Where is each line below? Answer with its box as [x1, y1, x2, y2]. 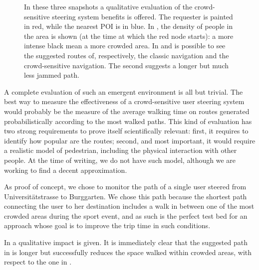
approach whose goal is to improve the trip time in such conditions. [4, 220, 211, 231]
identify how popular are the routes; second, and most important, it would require [4, 135, 256, 145]
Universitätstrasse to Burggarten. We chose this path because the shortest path [4, 191, 247, 201]
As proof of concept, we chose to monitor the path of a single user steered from [4, 181, 247, 192]
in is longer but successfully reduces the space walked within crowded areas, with [4, 247, 252, 257]
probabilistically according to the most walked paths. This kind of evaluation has [4, 116, 252, 126]
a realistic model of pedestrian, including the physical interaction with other [4, 145, 237, 155]
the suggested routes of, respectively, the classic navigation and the [24, 50, 229, 60]
